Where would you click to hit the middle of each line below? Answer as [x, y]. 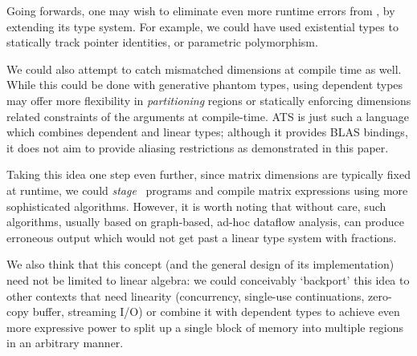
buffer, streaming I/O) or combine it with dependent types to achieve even [216, 311]
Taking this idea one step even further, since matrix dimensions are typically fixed [208, 174]
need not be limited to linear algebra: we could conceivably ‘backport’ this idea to [208, 279]
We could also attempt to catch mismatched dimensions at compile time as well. [204, 69]
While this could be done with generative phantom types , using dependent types [205, 85]
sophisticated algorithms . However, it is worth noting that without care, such [196, 206]
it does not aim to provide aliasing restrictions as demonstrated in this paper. [198, 147]
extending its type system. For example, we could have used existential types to [202, 26]
